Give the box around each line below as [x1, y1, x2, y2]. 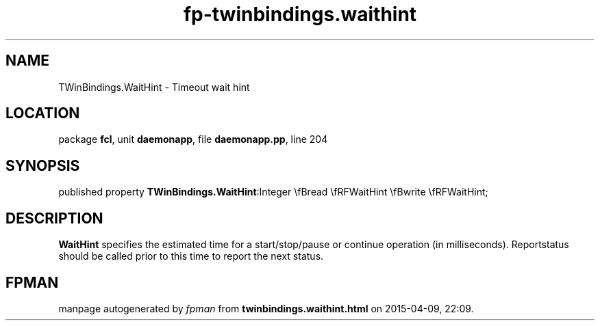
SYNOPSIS [5, 157, 80, 174]
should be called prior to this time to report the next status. [58, 250, 324, 262]
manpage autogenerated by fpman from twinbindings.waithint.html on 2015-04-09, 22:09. [58, 302, 474, 314]
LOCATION [5, 105, 80, 122]
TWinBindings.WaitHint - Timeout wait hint [58, 81, 250, 93]
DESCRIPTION [5, 209, 103, 227]
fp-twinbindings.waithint [183, 3, 417, 26]
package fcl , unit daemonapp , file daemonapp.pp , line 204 [58, 133, 328, 146]
